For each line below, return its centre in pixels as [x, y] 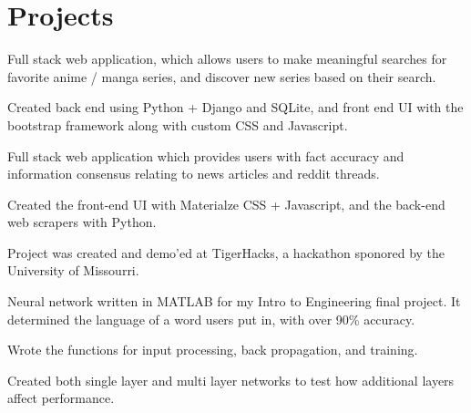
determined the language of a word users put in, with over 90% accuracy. [211, 319]
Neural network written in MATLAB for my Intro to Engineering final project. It [234, 301]
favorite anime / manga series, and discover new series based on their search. [222, 76]
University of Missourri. [73, 270]
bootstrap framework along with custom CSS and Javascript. [178, 124]
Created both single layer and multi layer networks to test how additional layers [231, 380]
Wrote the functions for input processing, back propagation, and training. [213, 350]
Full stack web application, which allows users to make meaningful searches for [227, 59]
